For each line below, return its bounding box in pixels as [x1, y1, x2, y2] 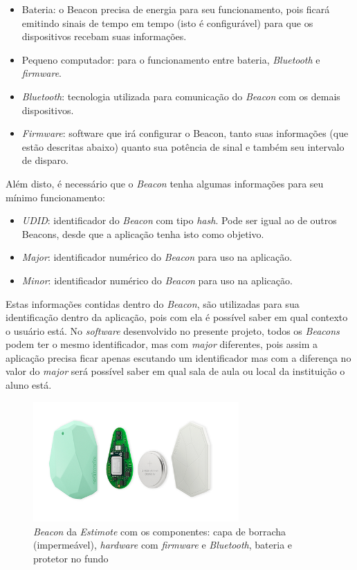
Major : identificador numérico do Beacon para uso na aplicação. [21, 250, 293, 264]
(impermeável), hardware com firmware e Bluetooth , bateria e [33, 537, 293, 552]
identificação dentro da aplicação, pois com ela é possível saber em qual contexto [6, 310, 348, 324]
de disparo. [21, 153, 68, 167]
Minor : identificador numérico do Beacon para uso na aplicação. [21, 273, 293, 287]
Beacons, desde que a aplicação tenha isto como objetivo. [21, 226, 264, 241]
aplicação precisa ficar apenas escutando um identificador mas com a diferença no [6, 350, 351, 365]
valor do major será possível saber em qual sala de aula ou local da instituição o [6, 364, 345, 378]
